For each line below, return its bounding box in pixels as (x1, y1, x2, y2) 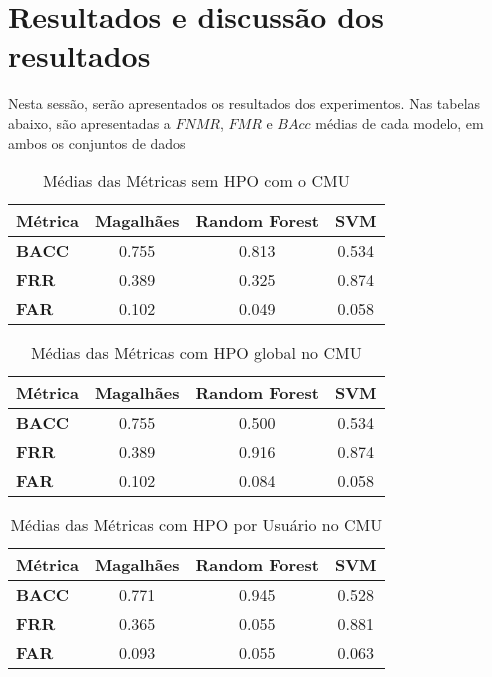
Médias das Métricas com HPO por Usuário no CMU (10, 513, 383, 537)
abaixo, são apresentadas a (8, 112, 171, 133)
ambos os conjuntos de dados (8, 132, 186, 153)
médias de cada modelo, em (315, 112, 484, 133)
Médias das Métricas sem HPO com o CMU (42, 169, 350, 193)
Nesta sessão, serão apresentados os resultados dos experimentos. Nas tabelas (8, 93, 481, 114)
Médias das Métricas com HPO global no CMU (30, 341, 362, 365)
